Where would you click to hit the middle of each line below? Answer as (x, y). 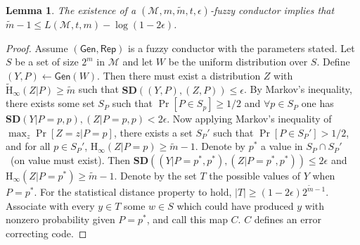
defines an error (288, 219)
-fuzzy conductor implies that (272, 10)
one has (317, 103)
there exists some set (50, 103)
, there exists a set (153, 132)
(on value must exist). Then (70, 159)
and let (138, 62)
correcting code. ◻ (46, 233)
